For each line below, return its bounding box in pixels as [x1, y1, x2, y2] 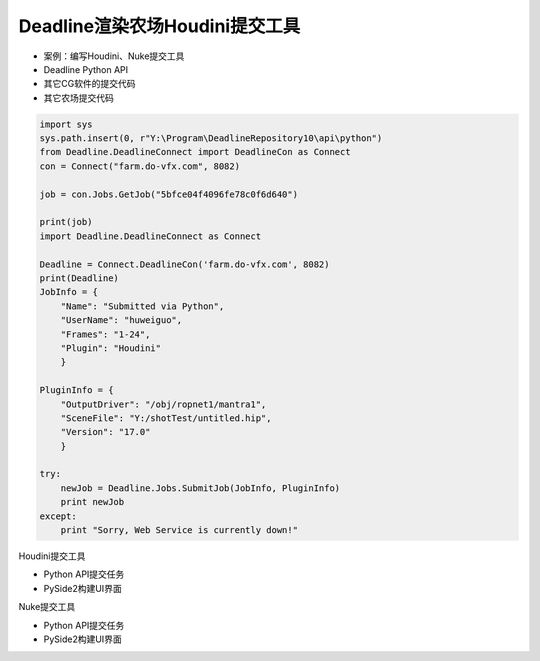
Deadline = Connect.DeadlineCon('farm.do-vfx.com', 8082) [39, 258, 330, 270]
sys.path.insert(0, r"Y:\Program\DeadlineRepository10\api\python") [39, 133, 383, 144]
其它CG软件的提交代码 [43, 78, 136, 90]
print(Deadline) [39, 273, 120, 284]
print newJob [60, 496, 125, 508]
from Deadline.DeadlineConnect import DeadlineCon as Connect [39, 146, 351, 158]
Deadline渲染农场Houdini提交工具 [18, 15, 301, 37]
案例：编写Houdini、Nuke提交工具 [43, 50, 185, 62]
